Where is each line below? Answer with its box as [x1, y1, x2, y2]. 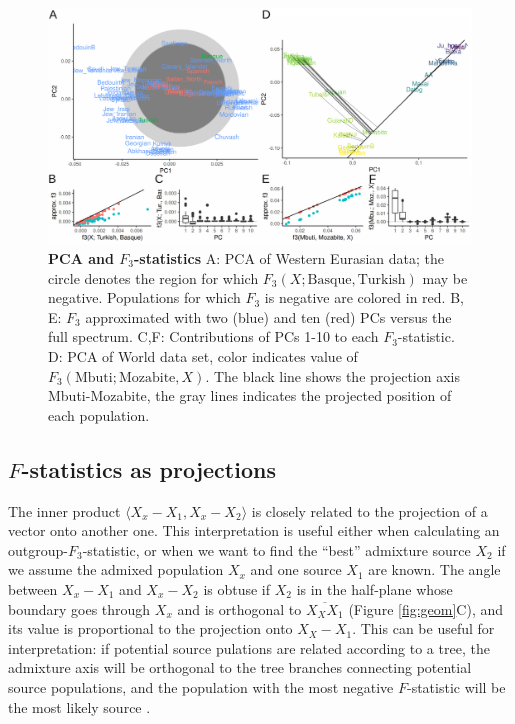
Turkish [357, 272, 406, 287]
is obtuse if [203, 578, 271, 599]
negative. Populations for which [48, 287, 241, 308]
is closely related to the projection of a [251, 500, 488, 521]
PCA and [48, 248, 114, 269]
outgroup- [8, 539, 68, 560]
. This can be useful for [352, 618, 495, 639]
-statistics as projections [21, 453, 276, 484]
